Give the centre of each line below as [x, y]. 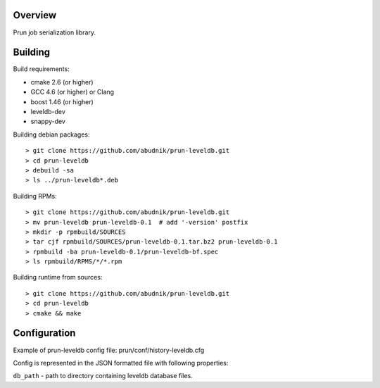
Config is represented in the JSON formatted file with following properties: [121, 363]
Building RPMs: [35, 196]
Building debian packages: [52, 134]
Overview [35, 15]
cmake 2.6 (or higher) [62, 82]
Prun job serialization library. [55, 32]
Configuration [44, 333]
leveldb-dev [48, 111]
